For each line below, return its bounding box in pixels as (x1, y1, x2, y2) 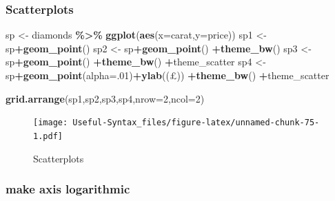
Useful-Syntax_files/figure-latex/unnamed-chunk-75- (72, 118, 320, 128)
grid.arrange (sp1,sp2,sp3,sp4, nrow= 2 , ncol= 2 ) (6, 91, 205, 105)
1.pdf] (33, 131, 63, 141)
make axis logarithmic (6, 180, 130, 198)
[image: (33, 118, 68, 128)
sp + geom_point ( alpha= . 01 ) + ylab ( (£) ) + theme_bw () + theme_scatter (6, 68, 329, 82)
